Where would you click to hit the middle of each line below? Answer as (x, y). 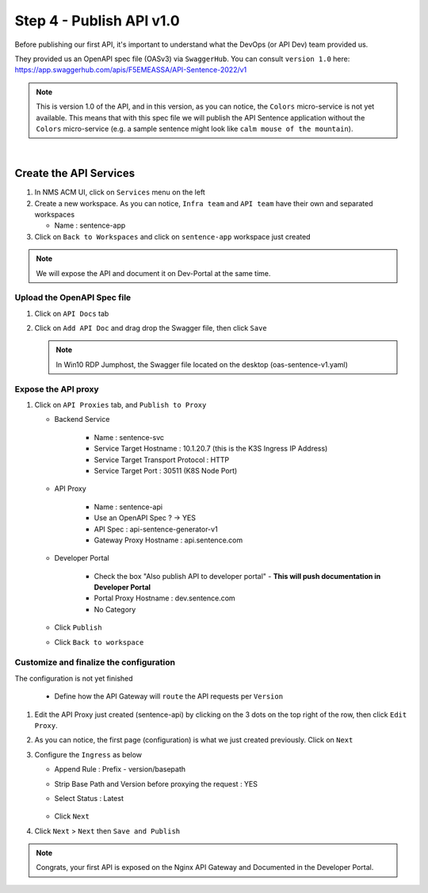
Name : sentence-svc (129, 437)
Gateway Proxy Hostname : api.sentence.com (168, 540)
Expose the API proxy (57, 389)
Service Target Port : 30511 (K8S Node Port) (166, 470)
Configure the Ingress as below (88, 754)
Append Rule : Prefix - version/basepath (120, 769)
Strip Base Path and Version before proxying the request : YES (156, 784)
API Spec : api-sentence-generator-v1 (156, 529)
